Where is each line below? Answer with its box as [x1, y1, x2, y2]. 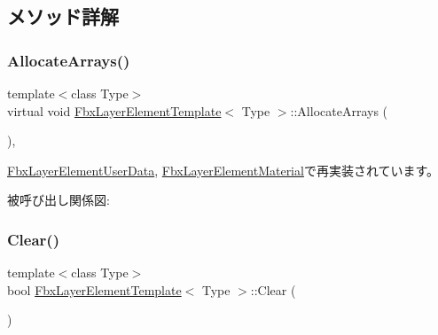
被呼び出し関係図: [7, 191, 110, 209]
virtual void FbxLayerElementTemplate [7, 101, 222, 120]
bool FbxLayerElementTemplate [7, 280, 182, 299]
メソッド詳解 [7, 3, 119, 30]
